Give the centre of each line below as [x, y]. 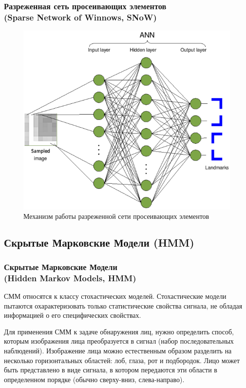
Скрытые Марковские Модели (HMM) [99, 242]
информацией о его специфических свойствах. [73, 315]
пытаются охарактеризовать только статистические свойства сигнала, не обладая [123, 305]
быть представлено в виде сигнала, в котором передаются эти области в [111, 370]
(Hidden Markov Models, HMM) [70, 278]
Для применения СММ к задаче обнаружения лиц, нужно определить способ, [119, 331]
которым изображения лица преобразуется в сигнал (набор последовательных [119, 341]
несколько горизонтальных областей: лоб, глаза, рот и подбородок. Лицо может [122, 360]
